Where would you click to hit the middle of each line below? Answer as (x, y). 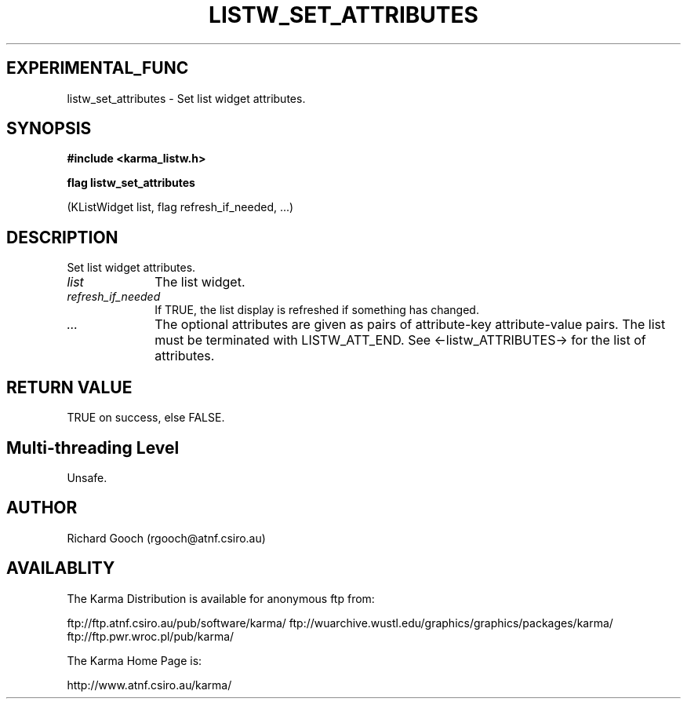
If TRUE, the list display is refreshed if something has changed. (317, 310)
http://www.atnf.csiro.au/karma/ (149, 685)
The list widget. (200, 282)
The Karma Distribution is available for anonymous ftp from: (221, 598)
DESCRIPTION (62, 237)
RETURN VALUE (69, 387)
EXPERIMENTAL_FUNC (98, 68)
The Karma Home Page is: (134, 660)
